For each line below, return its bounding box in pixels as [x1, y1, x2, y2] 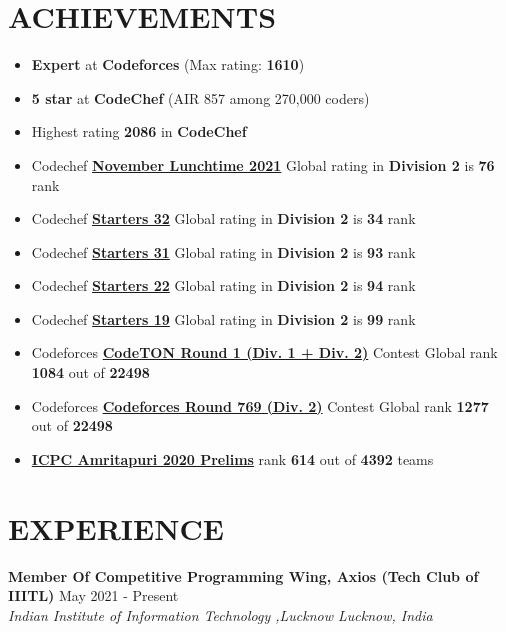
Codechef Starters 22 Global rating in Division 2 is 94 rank [31, 275, 416, 296]
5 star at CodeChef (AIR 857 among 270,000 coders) [31, 87, 370, 108]
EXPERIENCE [8, 507, 224, 548]
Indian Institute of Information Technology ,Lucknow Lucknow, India [8, 604, 433, 625]
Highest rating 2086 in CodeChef [31, 121, 247, 142]
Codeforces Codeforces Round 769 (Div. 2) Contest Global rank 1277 [31, 395, 489, 416]
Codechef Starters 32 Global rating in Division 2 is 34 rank [31, 208, 416, 229]
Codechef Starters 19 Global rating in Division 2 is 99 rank [31, 308, 416, 329]
